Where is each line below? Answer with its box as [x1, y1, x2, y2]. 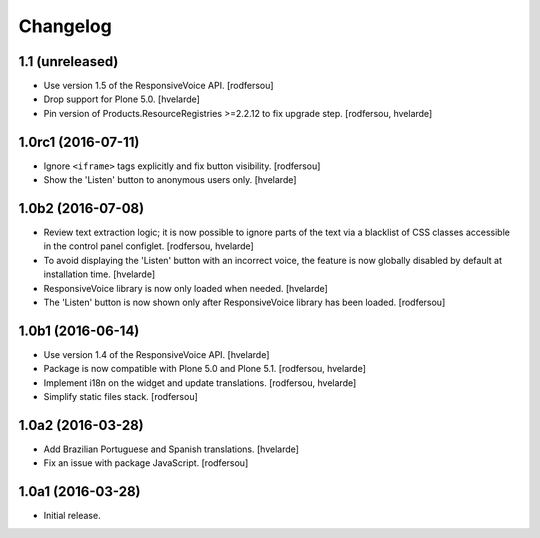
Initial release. [43, 510, 101, 522]
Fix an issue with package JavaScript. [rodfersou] [43, 457, 249, 469]
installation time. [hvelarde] [43, 268, 156, 280]
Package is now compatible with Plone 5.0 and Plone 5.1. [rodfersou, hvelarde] [43, 363, 367, 375]
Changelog [18, 15, 112, 37]
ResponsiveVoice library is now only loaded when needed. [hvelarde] [43, 282, 329, 294]
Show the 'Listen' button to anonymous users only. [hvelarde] [43, 174, 297, 186]
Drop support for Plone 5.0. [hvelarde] [43, 93, 200, 105]
